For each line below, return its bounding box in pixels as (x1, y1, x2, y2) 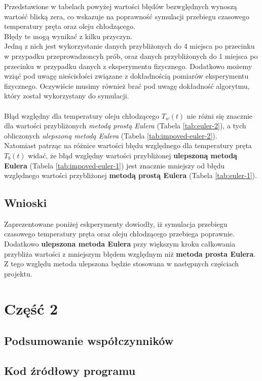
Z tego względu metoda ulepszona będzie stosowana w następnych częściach (4, 258, 239, 269)
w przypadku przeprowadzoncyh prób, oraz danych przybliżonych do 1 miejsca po (4, 50, 258, 61)
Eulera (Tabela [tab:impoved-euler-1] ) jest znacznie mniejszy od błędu (4, 160, 224, 170)
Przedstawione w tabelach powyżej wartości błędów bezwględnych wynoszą (4, 1, 237, 11)
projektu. (4, 268, 32, 279)
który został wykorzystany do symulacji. (4, 90, 129, 101)
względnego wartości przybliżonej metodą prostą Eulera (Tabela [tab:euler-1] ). (4, 170, 257, 181)
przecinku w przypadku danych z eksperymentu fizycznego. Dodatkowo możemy (4, 60, 252, 71)
